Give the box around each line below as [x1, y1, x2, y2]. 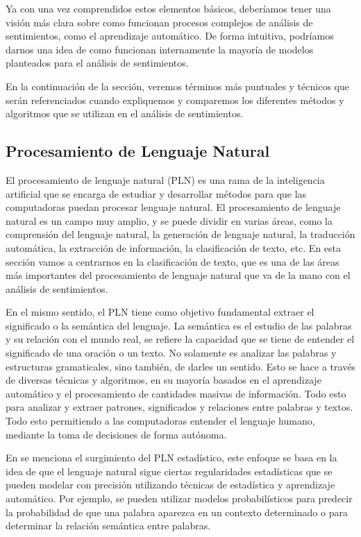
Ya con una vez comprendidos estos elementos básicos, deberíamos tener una [6, 1, 331, 15]
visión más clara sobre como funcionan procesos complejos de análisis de [6, 15, 313, 29]
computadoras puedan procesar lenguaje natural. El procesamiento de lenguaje [6, 200, 341, 214]
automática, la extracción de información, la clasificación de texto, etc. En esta [6, 240, 342, 255]
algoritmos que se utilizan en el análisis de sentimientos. [6, 106, 244, 121]
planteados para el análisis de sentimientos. [6, 56, 189, 70]
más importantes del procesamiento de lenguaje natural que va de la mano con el [6, 268, 351, 282]
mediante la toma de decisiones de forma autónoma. [6, 427, 227, 441]
